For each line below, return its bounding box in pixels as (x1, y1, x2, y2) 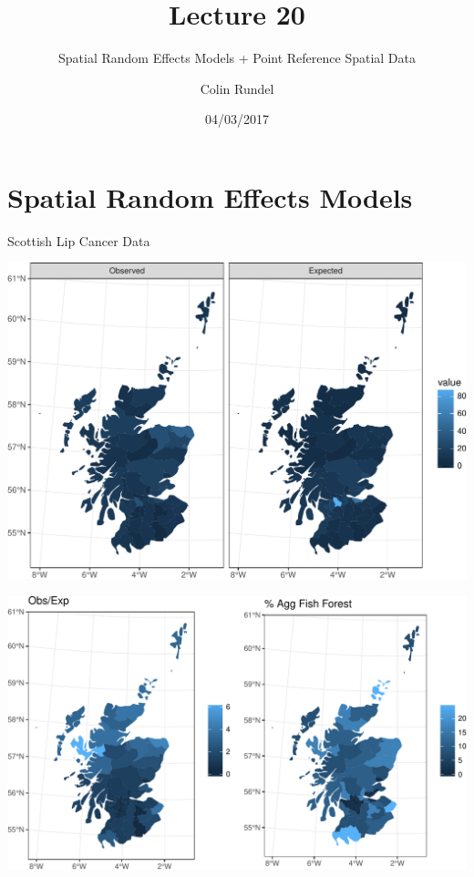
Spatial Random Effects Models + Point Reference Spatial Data (58, 48, 416, 67)
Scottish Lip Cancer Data (7, 231, 150, 250)
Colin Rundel (200, 78, 274, 98)
